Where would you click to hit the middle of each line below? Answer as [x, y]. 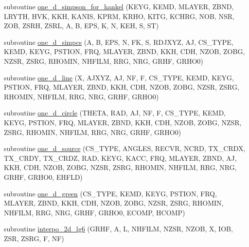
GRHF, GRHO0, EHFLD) [43, 177]
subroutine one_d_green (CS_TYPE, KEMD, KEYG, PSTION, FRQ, [110, 193]
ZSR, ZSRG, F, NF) [34, 238]
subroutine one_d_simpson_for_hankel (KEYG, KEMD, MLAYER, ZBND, [119, 6]
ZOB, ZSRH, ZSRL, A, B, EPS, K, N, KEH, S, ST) [81, 26]
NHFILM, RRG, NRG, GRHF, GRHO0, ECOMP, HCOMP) [95, 212]
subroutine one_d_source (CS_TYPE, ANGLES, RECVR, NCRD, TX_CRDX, [125, 148]
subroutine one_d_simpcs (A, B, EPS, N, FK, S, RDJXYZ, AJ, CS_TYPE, [119, 42]
